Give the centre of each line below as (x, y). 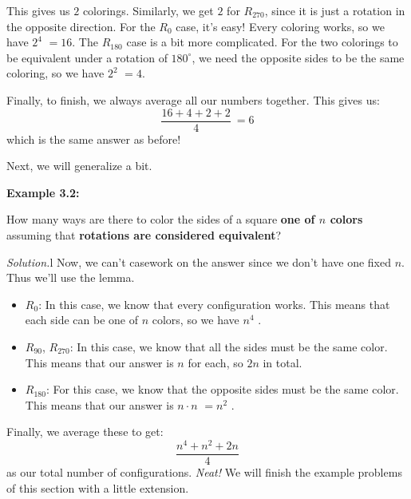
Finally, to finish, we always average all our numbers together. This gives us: (193, 99)
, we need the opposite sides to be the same (298, 57)
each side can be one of (82, 320)
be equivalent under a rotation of (87, 57)
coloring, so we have (55, 73)
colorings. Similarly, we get (148, 10)
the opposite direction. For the (81, 26)
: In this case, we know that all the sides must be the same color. (229, 346)
